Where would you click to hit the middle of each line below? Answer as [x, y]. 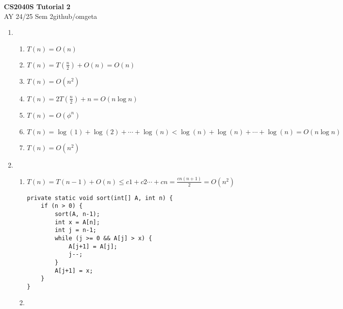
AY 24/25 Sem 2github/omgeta [51, 16]
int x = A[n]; [77, 222]
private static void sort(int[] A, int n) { [100, 198]
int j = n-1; [75, 230]
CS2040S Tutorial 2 [37, 6]
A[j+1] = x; [74, 270]
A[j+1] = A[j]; [93, 246]
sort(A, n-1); [77, 214]
